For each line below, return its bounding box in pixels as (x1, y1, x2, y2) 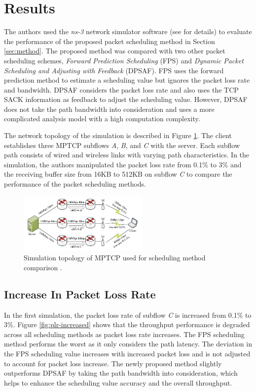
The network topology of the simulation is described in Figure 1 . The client (4, 130, 232, 141)
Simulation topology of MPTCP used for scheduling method (24, 252, 206, 263)
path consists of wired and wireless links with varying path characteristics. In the (4, 149, 250, 160)
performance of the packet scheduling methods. (4, 179, 146, 189)
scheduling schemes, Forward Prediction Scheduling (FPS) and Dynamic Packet (4, 55, 244, 65)
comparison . (24, 262, 62, 272)
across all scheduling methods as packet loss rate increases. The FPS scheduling (4, 329, 245, 339)
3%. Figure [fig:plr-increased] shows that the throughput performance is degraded (4, 319, 250, 330)
